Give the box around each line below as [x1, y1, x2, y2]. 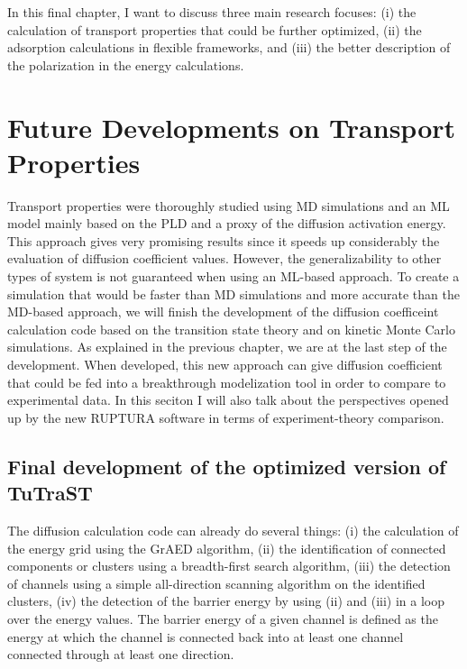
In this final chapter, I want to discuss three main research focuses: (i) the [7, 3, 417, 21]
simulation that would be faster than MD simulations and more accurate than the [7, 284, 460, 303]
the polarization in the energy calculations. [7, 55, 244, 74]
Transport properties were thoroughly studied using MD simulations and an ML [7, 196, 450, 215]
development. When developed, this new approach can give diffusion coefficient [7, 355, 443, 374]
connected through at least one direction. [7, 645, 234, 664]
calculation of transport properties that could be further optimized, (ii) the [7, 20, 422, 39]
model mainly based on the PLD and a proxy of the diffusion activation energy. [7, 214, 446, 233]
